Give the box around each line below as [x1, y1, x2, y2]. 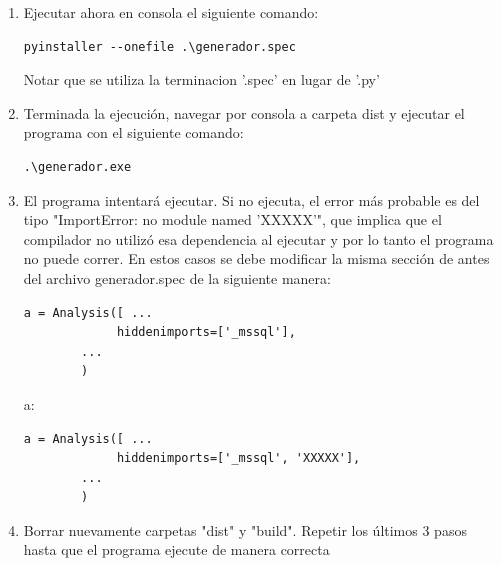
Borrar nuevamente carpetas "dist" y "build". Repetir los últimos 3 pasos [23, 519, 467, 540]
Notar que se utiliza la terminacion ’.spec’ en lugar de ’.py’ [23, 69, 380, 90]
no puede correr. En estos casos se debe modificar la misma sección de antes [23, 248, 490, 269]
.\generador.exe [23, 159, 132, 174]
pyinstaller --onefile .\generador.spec [23, 39, 296, 54]
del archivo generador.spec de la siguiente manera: [23, 267, 331, 288]
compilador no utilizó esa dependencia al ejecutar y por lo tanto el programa [23, 228, 494, 249]
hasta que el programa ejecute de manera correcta [23, 539, 330, 560]
